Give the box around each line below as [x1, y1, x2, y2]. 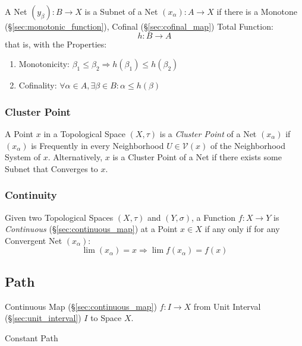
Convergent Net [5, 234, 62, 246]
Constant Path [5, 331, 58, 344]
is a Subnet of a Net [84, 5, 158, 17]
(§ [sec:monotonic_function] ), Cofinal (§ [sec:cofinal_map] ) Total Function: [5, 20, 273, 32]
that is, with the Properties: [5, 37, 107, 50]
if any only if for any [205, 223, 280, 235]
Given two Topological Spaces [5, 211, 114, 223]
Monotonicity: [18, 58, 70, 70]
